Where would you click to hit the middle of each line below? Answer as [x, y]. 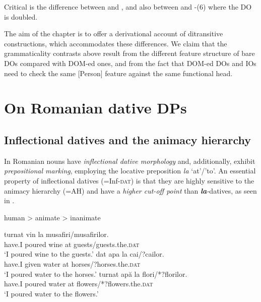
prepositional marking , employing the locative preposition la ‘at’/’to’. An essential [130, 171]
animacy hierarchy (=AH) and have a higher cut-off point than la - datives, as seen [130, 190]
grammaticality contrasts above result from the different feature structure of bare [129, 53]
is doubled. [21, 16]
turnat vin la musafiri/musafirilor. [56, 234]
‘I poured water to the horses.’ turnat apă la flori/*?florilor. [96, 274]
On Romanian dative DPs [95, 108]
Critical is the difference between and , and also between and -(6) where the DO [128, 7]
